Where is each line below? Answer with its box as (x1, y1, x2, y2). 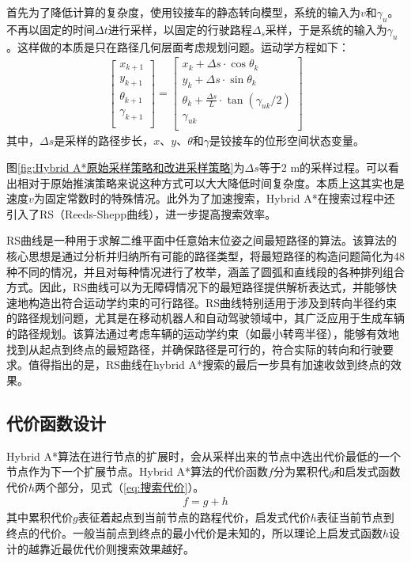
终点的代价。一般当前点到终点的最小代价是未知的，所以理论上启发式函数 (6, 524, 383, 541)
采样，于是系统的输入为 (265, 21, 387, 37)
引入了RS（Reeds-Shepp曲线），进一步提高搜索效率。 (6, 205, 277, 222)
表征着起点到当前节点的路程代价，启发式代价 (77, 509, 311, 526)
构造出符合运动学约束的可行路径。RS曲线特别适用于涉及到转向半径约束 (28, 294, 398, 310)
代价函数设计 (6, 410, 106, 435)
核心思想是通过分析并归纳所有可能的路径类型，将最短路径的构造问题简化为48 (6, 248, 405, 264)
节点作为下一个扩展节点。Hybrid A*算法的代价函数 (6, 463, 269, 480)
